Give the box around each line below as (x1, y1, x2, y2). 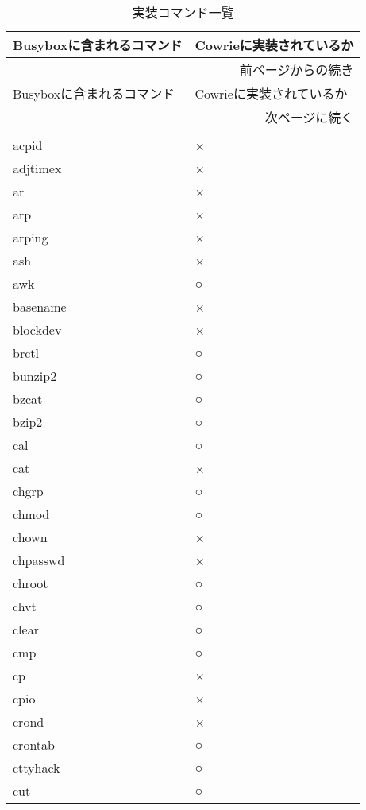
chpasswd (13, 551, 65, 569)
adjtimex (13, 159, 62, 177)
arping (13, 228, 48, 246)
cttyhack (13, 758, 60, 777)
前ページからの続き (239, 60, 354, 79)
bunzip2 (13, 366, 57, 385)
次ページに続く (264, 108, 354, 126)
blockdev (13, 320, 62, 339)
